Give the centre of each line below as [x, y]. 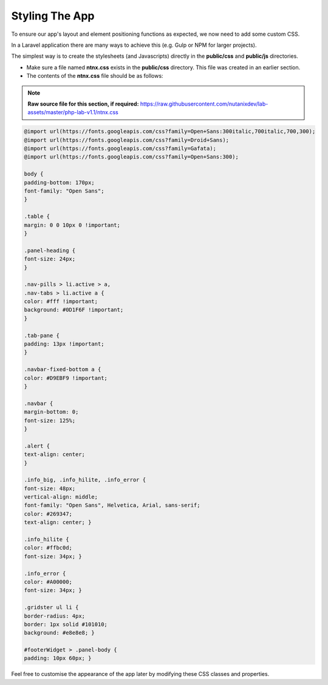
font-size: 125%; [50, 420]
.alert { [37, 446]
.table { [37, 216]
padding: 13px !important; [64, 344]
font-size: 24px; [50, 259]
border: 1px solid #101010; [66, 624]
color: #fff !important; [61, 302]
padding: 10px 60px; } [58, 658]
